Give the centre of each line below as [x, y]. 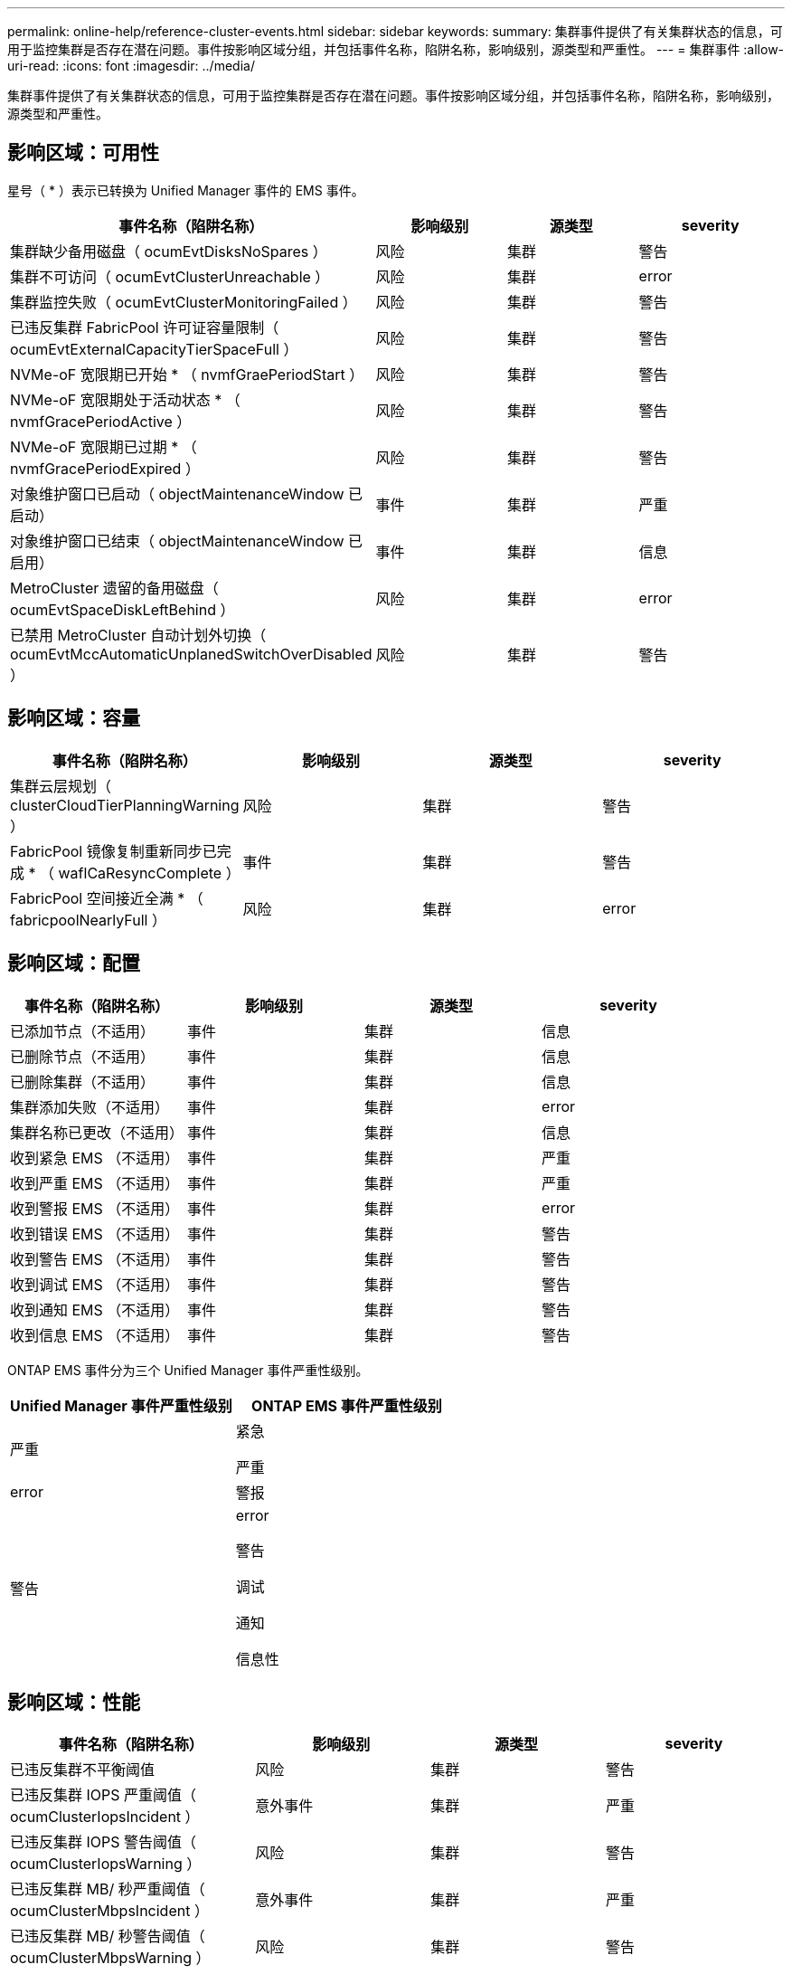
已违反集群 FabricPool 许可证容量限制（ [145, 327]
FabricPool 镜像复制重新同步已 [113, 851]
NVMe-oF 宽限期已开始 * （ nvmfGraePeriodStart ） [187, 374]
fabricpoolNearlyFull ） [88, 920]
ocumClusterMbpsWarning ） [110, 1958]
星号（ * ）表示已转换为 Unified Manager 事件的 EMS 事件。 [186, 190]
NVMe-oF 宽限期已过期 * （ [104, 446]
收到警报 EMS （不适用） [95, 1208]
